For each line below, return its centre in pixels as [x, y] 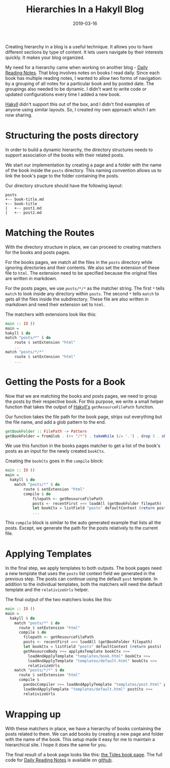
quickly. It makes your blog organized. [45, 57]
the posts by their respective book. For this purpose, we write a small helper [84, 401]
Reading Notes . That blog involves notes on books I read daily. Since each [82, 73]
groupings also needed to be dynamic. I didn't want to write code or [76, 89]
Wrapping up [33, 714]
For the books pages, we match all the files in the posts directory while [79, 262]
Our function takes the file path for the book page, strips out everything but [84, 417]
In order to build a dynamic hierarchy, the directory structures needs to [79, 150]
